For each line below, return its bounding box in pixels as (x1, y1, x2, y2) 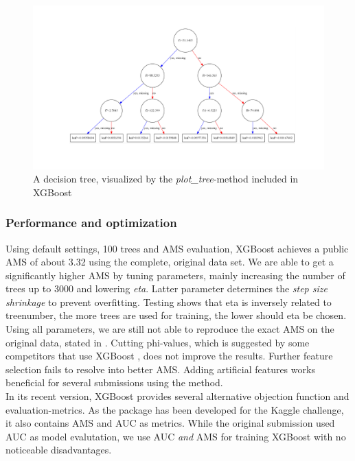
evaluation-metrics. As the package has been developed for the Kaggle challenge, (5, 402, 344, 416)
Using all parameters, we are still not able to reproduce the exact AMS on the (5, 322, 334, 336)
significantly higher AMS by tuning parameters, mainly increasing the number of (5, 268, 345, 282)
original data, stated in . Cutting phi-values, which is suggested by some (5, 335, 310, 349)
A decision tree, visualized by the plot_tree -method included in (33, 172, 299, 186)
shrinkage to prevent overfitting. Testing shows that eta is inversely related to (5, 294, 332, 309)
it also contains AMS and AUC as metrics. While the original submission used (5, 416, 335, 430)
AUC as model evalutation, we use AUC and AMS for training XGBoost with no (5, 429, 346, 443)
